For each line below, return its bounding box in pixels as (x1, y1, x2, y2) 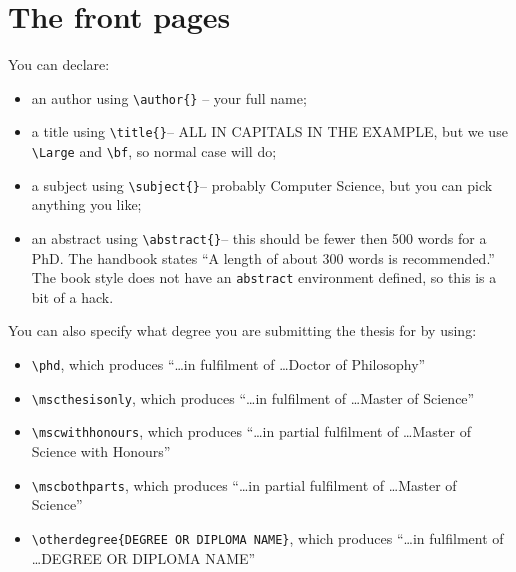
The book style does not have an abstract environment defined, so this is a (31, 267, 497, 288)
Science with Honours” (31, 441, 171, 461)
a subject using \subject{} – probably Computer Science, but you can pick (31, 174, 493, 195)
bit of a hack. (31, 286, 114, 307)
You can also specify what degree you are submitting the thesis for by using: (8, 320, 477, 341)
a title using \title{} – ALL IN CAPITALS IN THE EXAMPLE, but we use (31, 121, 508, 142)
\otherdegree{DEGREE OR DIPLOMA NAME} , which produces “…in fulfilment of (31, 527, 504, 548)
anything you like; (31, 194, 142, 215)
